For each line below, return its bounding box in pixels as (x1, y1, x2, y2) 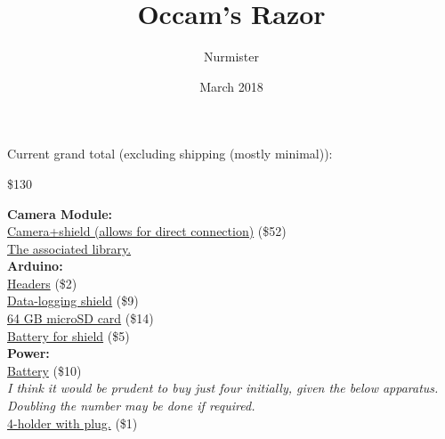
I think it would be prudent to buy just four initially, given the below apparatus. (7, 378, 439, 397)
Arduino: (7, 256, 63, 275)
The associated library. (7, 239, 132, 257)
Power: (7, 344, 50, 362)
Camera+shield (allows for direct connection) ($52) (7, 222, 287, 240)
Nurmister (204, 47, 259, 66)
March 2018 (199, 77, 263, 95)
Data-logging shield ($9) (7, 291, 139, 310)
